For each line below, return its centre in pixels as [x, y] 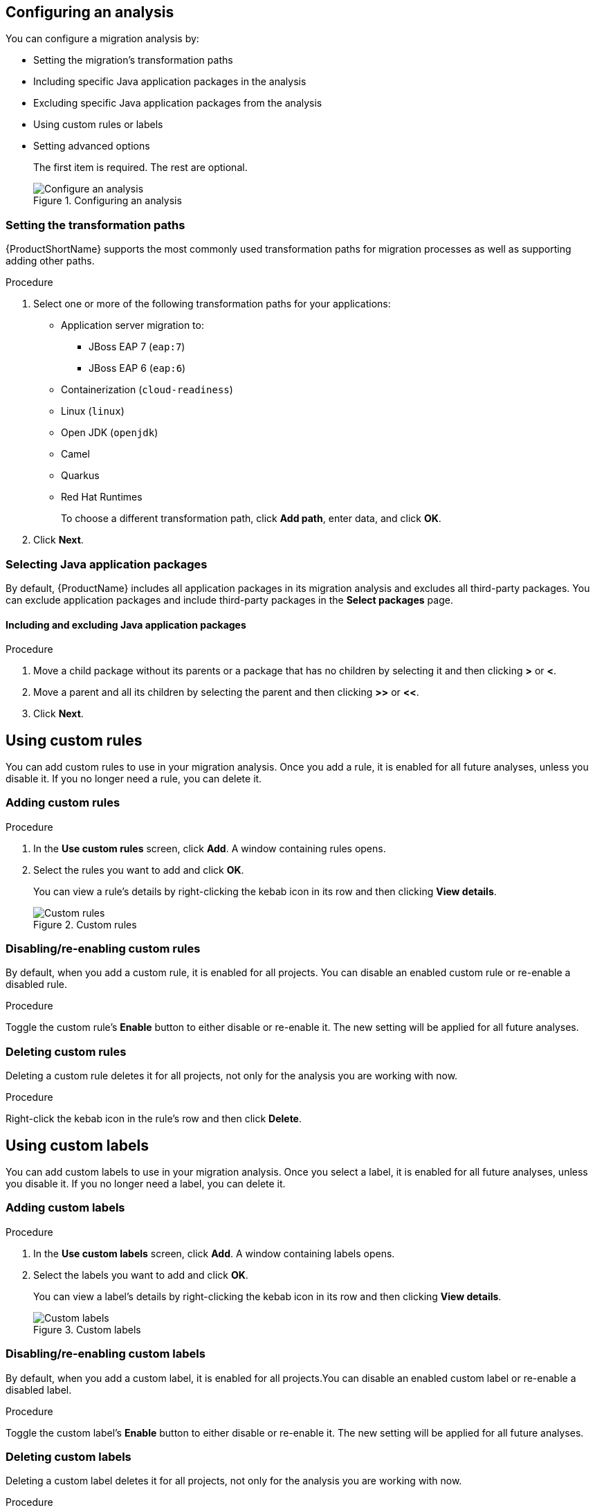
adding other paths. [50, 261]
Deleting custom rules [66, 1051]
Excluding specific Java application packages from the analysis [178, 103]
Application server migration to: [132, 325]
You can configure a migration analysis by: [102, 39]
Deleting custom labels [68, 1456]
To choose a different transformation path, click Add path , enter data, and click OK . [251, 519]
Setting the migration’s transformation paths [133, 60]
